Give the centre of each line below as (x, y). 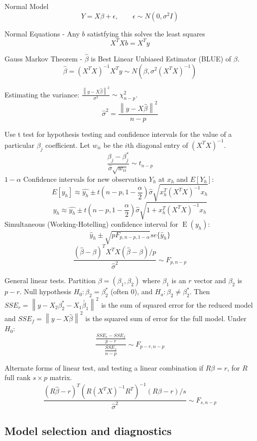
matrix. (61, 377)
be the (113, 145)
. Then (200, 291)
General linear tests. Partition (50, 280)
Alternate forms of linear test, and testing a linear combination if (104, 367)
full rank (18, 377)
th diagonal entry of (158, 145)
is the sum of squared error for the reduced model (177, 304)
